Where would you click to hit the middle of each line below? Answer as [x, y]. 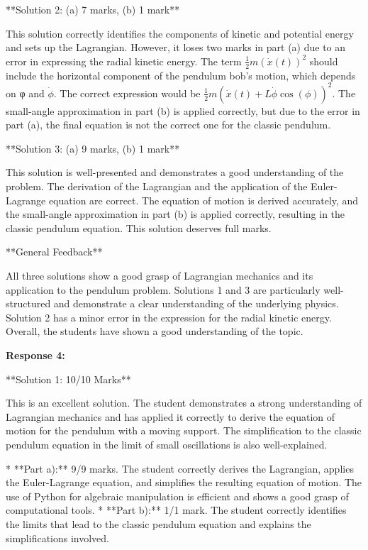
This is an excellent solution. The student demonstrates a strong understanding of [184, 403]
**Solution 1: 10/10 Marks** [68, 379]
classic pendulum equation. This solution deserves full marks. [139, 227]
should [324, 61]
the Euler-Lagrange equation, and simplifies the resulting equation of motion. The [184, 482]
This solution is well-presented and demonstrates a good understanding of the [175, 172]
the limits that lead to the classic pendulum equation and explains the [158, 523]
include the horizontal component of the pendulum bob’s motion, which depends [181, 75]
